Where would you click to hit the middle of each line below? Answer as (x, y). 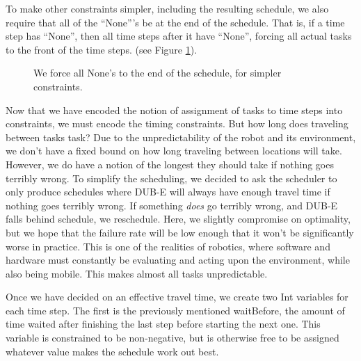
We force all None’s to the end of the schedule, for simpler (158, 73)
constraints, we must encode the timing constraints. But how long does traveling (177, 123)
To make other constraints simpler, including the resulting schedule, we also (167, 8)
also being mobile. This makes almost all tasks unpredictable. (137, 273)
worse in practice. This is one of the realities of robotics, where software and (168, 246)
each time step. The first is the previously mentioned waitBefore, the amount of (175, 310)
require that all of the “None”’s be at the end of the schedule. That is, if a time (175, 22)
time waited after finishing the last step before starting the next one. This (163, 324)
